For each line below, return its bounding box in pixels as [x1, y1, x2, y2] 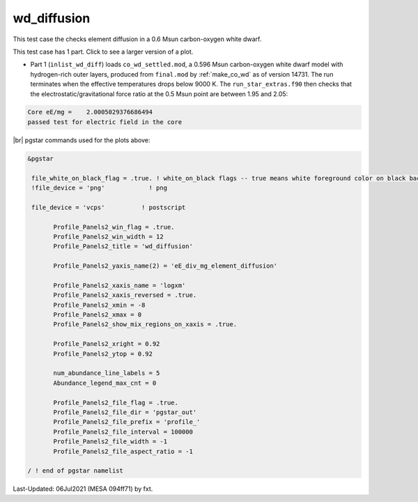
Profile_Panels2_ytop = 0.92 [53, 349, 153, 358]
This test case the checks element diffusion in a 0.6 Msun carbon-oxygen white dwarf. [13, 35, 262, 43]
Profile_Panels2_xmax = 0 [53, 311, 142, 319]
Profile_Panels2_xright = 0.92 [53, 340, 160, 348]
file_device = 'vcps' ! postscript [31, 203, 186, 211]
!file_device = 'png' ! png [31, 184, 167, 192]
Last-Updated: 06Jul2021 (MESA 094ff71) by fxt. [13, 485, 153, 493]
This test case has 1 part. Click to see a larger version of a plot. [13, 47, 194, 56]
